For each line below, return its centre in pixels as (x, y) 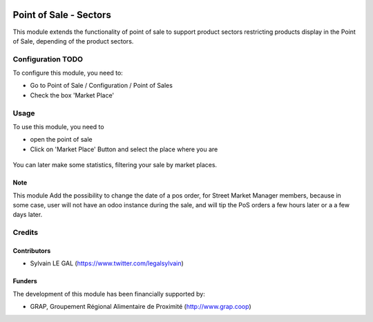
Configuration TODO (48, 59)
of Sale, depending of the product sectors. (73, 41)
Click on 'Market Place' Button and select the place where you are (124, 149)
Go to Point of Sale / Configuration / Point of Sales (101, 86)
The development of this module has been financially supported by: (109, 294)
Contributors (32, 250)
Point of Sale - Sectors (62, 15)
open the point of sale (61, 140)
